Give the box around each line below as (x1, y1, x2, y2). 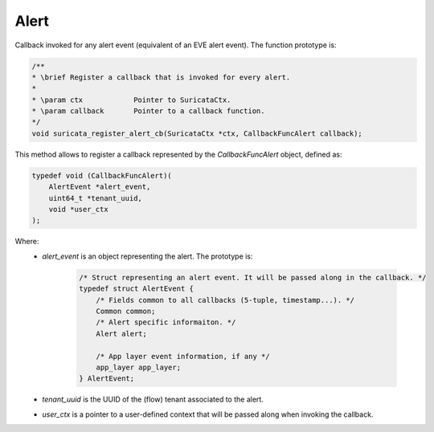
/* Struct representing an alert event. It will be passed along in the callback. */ (79, 273, 427, 282)
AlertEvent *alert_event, (48, 182, 151, 192)
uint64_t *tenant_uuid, (48, 194, 142, 202)
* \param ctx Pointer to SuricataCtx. (31, 95, 231, 104)
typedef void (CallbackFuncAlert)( (31, 171, 172, 180)
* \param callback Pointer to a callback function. (31, 107, 265, 116)
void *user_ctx (48, 205, 108, 214)
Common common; (96, 306, 156, 316)
